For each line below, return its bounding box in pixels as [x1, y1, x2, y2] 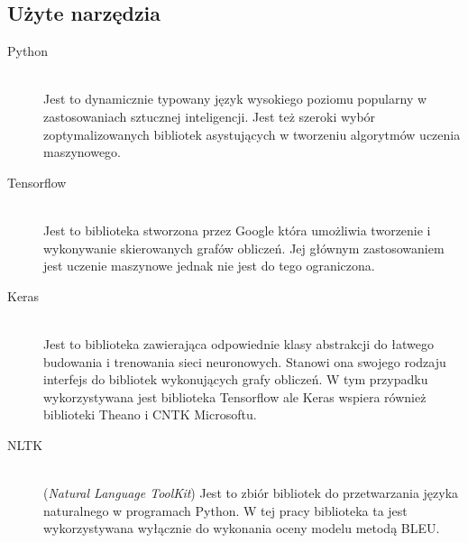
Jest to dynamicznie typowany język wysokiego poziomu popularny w [43, 89, 427, 108]
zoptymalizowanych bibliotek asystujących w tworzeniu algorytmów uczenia [43, 124, 461, 143]
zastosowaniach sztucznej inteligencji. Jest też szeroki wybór [43, 106, 376, 125]
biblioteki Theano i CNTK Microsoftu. [43, 405, 257, 424]
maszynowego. [43, 143, 122, 161]
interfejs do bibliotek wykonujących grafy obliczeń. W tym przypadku [43, 370, 428, 389]
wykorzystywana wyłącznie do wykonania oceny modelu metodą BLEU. [43, 519, 440, 538]
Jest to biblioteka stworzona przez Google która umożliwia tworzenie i [43, 220, 431, 239]
